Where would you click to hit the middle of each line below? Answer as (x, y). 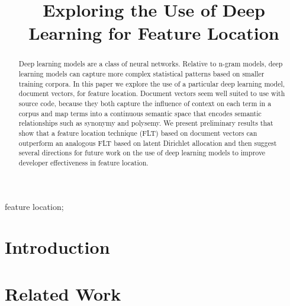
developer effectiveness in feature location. (83, 162)
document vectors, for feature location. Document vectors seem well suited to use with (152, 93)
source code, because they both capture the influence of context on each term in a (145, 103)
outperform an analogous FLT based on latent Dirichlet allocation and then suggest (148, 143)
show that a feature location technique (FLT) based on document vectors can (138, 133)
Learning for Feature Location (154, 33)
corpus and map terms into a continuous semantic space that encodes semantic (140, 113)
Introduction (57, 247)
